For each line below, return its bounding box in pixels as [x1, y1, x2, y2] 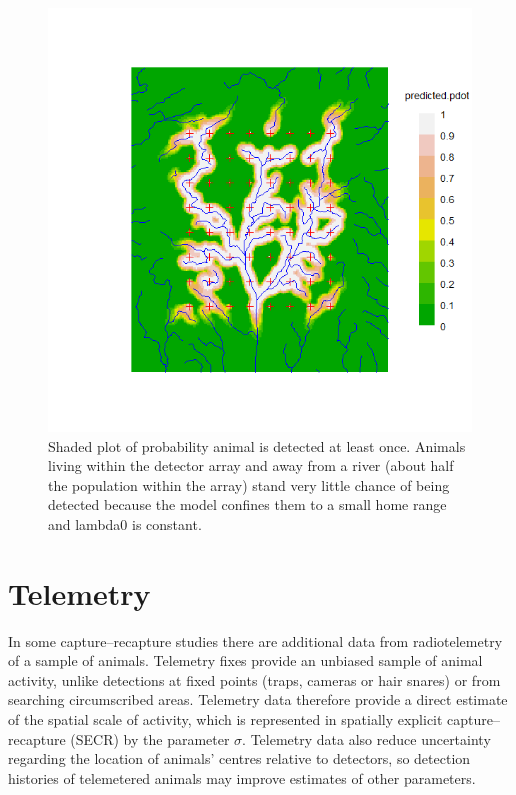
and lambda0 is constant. [48, 513, 202, 534]
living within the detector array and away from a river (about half [48, 455, 454, 476]
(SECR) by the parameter [70, 728, 230, 749]
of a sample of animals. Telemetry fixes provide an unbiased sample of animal [8, 650, 483, 671]
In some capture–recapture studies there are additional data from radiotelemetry [8, 630, 503, 651]
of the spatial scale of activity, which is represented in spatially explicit [8, 709, 443, 730]
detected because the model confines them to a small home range [48, 494, 447, 515]
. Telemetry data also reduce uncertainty [242, 728, 491, 749]
